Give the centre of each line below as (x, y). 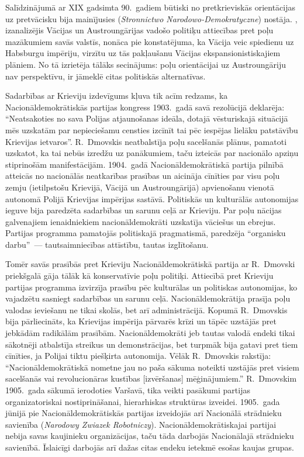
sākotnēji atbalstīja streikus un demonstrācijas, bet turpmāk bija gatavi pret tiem (152, 344)
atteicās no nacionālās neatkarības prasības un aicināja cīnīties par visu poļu (143, 176)
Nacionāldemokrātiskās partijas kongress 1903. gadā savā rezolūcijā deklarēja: (145, 107)
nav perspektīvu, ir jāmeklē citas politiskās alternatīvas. (106, 76)
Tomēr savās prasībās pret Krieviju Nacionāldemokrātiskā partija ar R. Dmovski (150, 264)
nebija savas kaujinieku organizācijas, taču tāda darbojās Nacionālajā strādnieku (150, 436)
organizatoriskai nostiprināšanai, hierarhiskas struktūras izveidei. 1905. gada (143, 401)
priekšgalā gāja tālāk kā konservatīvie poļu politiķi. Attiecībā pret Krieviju (139, 276)
